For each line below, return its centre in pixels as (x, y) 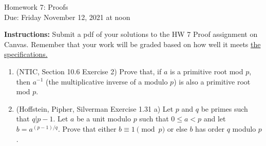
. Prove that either (87, 128)
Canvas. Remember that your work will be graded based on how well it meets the (132, 44)
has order (210, 128)
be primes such (224, 108)
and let (215, 119)
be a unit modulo (104, 119)
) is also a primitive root (212, 81)
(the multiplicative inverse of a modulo (107, 81)
